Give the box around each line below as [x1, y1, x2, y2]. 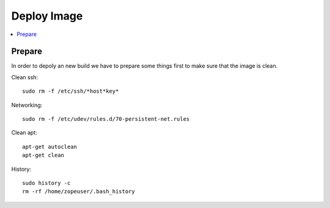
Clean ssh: [11, 73, 38, 81]
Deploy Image [11, 9, 83, 23]
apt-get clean [22, 152, 64, 159]
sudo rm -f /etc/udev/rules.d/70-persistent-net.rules [22, 116, 190, 123]
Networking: [11, 101, 43, 109]
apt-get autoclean [22, 143, 78, 150]
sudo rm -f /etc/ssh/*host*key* [22, 88, 119, 95]
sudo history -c [22, 179, 71, 186]
